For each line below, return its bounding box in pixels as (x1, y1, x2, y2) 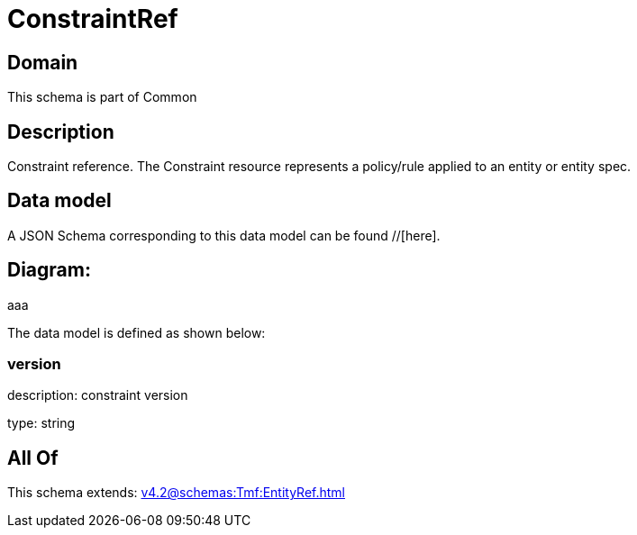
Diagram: (7, 258, 91, 282)
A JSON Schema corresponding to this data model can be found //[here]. (7, 227, 441, 243)
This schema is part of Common (7, 89, 197, 105)
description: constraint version (7, 387, 188, 404)
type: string (7, 415, 76, 431)
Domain (7, 50, 78, 74)
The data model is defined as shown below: (7, 324, 266, 340)
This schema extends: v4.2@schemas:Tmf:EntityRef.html (7, 485, 346, 501)
